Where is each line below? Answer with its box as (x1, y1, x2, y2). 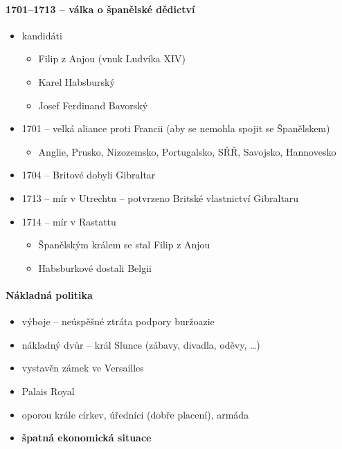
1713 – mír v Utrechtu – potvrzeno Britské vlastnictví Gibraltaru (21, 190, 299, 205)
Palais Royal (21, 383, 75, 398)
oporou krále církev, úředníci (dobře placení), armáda (21, 407, 249, 421)
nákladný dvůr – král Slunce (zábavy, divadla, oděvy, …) (21, 337, 260, 351)
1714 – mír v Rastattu (21, 214, 116, 228)
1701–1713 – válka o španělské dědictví (6, 1, 195, 16)
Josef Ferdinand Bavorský (38, 98, 148, 112)
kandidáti (21, 28, 62, 42)
